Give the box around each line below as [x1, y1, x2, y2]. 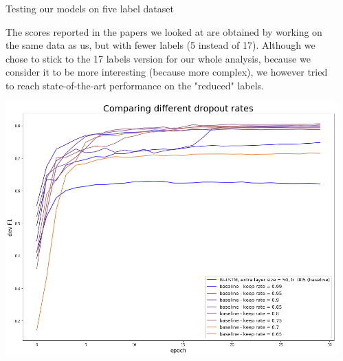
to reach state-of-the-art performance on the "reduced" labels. [5, 78, 264, 92]
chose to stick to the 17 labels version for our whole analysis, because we [5, 51, 311, 65]
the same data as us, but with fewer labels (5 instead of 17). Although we [5, 38, 316, 52]
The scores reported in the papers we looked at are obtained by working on [5, 24, 322, 39]
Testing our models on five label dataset [5, 1, 174, 15]
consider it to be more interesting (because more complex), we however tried [5, 65, 328, 79]
